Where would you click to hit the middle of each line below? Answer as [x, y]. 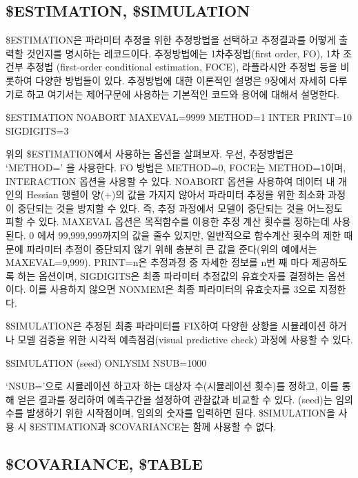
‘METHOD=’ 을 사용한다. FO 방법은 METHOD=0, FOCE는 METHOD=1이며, [176, 167]
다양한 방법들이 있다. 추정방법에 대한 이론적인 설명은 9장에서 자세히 [181, 80]
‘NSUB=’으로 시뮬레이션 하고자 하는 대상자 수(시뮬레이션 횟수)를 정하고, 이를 [172, 386]
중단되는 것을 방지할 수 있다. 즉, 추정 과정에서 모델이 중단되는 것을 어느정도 [180, 208]
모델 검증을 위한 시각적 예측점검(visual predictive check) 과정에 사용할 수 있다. [185, 340]
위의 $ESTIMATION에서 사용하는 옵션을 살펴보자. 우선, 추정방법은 [150, 154]
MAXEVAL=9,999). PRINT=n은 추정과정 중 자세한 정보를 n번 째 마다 [157, 262]
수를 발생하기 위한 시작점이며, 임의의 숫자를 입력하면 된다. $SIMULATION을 [170, 413]
